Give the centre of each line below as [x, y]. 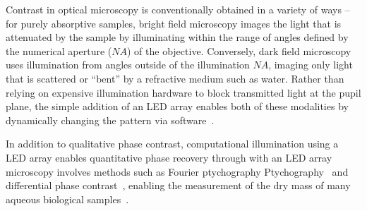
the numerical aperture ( [59, 50]
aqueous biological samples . [67, 199]
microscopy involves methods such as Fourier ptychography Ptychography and [177, 171]
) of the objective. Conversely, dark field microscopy [239, 50]
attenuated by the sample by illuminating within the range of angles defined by [177, 37]
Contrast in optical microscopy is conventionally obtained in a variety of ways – [178, 9]
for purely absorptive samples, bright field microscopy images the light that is [174, 23]
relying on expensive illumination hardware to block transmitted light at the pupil [183, 92]
